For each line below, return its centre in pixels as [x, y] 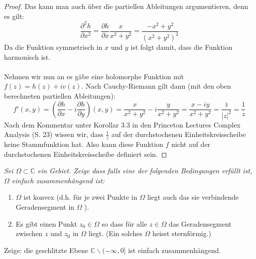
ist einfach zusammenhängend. [175, 250]
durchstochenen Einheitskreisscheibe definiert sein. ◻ [86, 154]
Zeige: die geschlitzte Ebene [46, 250]
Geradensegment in [45, 206]
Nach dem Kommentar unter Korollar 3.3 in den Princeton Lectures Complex [122, 124]
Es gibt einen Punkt [46, 223]
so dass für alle [125, 223]
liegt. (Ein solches [115, 233]
